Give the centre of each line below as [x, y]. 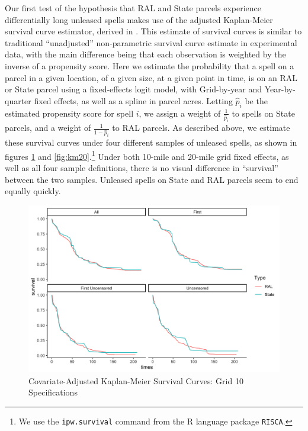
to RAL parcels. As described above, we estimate [201, 128]
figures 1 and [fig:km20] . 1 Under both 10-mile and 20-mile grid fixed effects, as [147, 155]
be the [256, 100]
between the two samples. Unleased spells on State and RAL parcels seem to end [152, 179]
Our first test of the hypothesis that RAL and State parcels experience [133, 8]
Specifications [53, 392]
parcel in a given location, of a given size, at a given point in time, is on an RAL [151, 77]
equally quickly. [33, 191]
